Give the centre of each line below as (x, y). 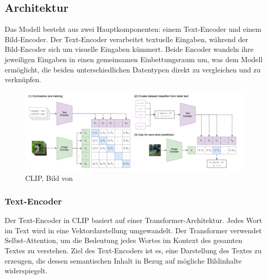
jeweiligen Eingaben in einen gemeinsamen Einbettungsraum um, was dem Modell (134, 59)
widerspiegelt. (26, 271)
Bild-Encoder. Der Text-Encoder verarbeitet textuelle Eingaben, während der (127, 39)
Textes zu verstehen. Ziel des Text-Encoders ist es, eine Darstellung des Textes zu (133, 250)
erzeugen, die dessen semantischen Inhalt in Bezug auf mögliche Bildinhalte (123, 260)
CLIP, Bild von (49, 178)
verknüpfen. (23, 79)
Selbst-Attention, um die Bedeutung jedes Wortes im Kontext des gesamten (123, 240)
